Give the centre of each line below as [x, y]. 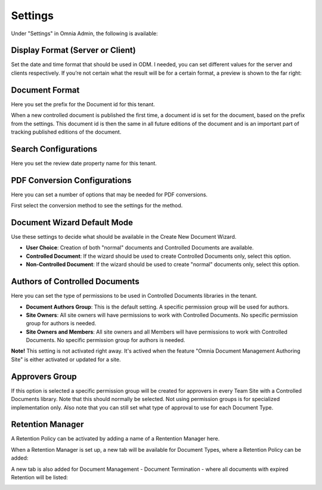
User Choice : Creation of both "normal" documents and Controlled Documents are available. [140, 248]
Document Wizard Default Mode [72, 222]
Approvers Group [44, 376]
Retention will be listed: [40, 477]
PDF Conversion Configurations [71, 180]
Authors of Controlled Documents [75, 281]
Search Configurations [54, 149]
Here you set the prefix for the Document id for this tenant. [83, 104]
